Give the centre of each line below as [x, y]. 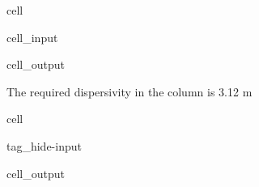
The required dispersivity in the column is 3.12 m [129, 91]
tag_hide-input [44, 145]
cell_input [32, 37]
